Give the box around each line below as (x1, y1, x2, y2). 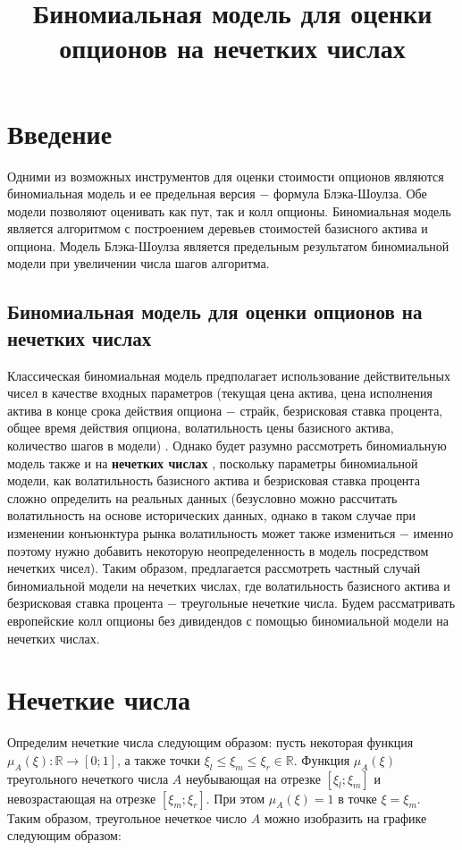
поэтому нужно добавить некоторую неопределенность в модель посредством (7, 541, 429, 560)
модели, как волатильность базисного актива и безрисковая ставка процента (7, 471, 420, 490)
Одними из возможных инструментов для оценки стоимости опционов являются (7, 166, 444, 185)
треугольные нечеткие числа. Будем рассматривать (181, 593, 456, 612)
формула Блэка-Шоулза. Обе (273, 184, 427, 203)
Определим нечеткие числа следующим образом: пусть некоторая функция (7, 733, 414, 752)
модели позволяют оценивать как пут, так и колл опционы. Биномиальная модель (7, 201, 451, 220)
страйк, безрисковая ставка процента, (239, 400, 443, 419)
